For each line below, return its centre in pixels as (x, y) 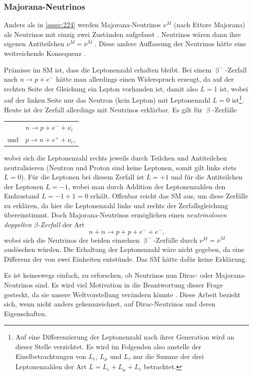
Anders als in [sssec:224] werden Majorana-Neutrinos (82, 25)
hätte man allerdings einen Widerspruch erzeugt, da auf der (145, 79)
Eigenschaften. (26, 313)
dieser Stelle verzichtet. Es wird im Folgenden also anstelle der (108, 346)
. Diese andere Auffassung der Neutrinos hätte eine (170, 44)
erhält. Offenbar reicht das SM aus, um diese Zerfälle (169, 196)
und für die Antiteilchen (207, 177)
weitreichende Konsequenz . (45, 53)
